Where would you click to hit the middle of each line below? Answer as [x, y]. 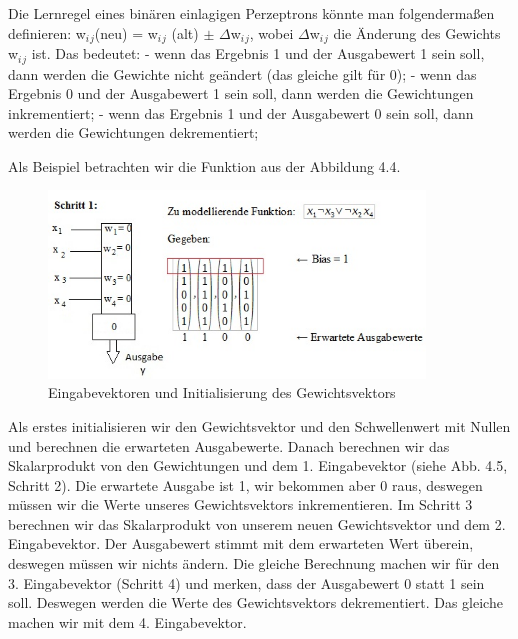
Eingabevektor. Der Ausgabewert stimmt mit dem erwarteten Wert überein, [241, 543]
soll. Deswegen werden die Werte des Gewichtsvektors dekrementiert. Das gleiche [255, 602]
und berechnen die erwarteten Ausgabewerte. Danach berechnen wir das [229, 445]
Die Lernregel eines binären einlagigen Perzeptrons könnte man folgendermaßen [251, 13]
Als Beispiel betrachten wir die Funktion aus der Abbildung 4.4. [204, 165]
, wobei [271, 32]
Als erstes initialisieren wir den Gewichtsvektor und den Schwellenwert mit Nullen [259, 425]
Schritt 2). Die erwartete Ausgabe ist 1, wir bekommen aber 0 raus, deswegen [245, 484]
